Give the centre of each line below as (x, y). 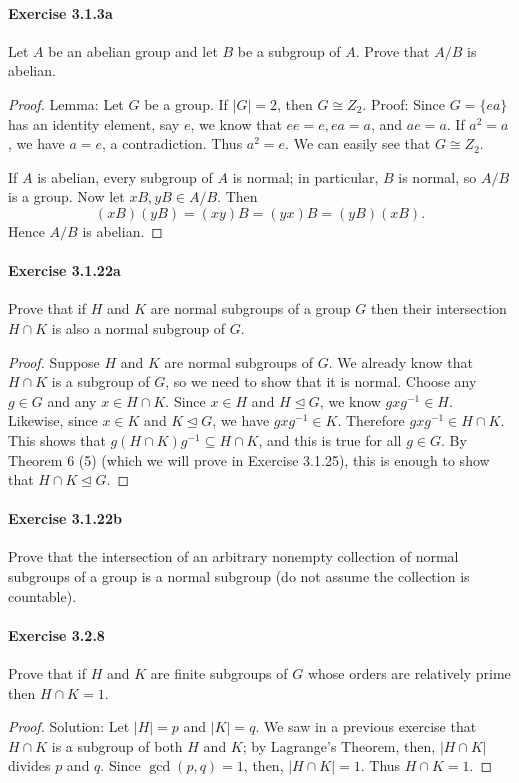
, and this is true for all (330, 439)
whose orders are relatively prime (409, 673)
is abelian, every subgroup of (125, 176)
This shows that (57, 439)
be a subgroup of (289, 50)
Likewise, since (53, 420)
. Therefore (371, 420)
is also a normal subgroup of (138, 327)
